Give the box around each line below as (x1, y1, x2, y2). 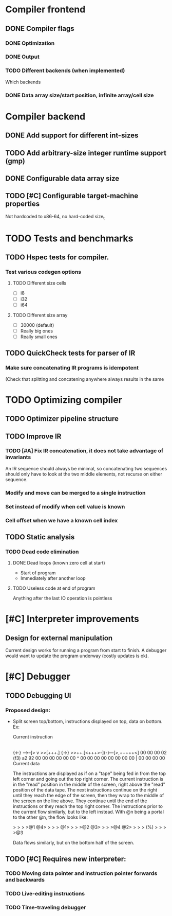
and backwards (5, 876, 45, 884)
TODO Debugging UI (5, 691, 71, 700)
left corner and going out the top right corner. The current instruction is (12, 776, 163, 782)
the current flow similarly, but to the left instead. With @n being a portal (12, 809, 164, 815)
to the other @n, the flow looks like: (12, 814, 88, 820)
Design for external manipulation (5, 633, 113, 642)
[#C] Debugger (5, 671, 71, 682)
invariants (5, 454, 31, 461)
